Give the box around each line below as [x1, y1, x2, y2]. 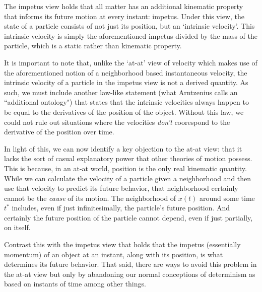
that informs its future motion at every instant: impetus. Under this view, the [4, 11, 244, 21]
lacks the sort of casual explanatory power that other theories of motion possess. [4, 153, 252, 164]
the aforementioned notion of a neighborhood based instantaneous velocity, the [4, 67, 247, 78]
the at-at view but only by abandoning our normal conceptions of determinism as [4, 268, 255, 279]
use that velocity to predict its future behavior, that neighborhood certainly [4, 183, 238, 193]
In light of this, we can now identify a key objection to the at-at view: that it [4, 143, 242, 154]
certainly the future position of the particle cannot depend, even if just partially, [4, 212, 253, 223]
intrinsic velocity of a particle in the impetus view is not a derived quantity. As [4, 77, 248, 88]
